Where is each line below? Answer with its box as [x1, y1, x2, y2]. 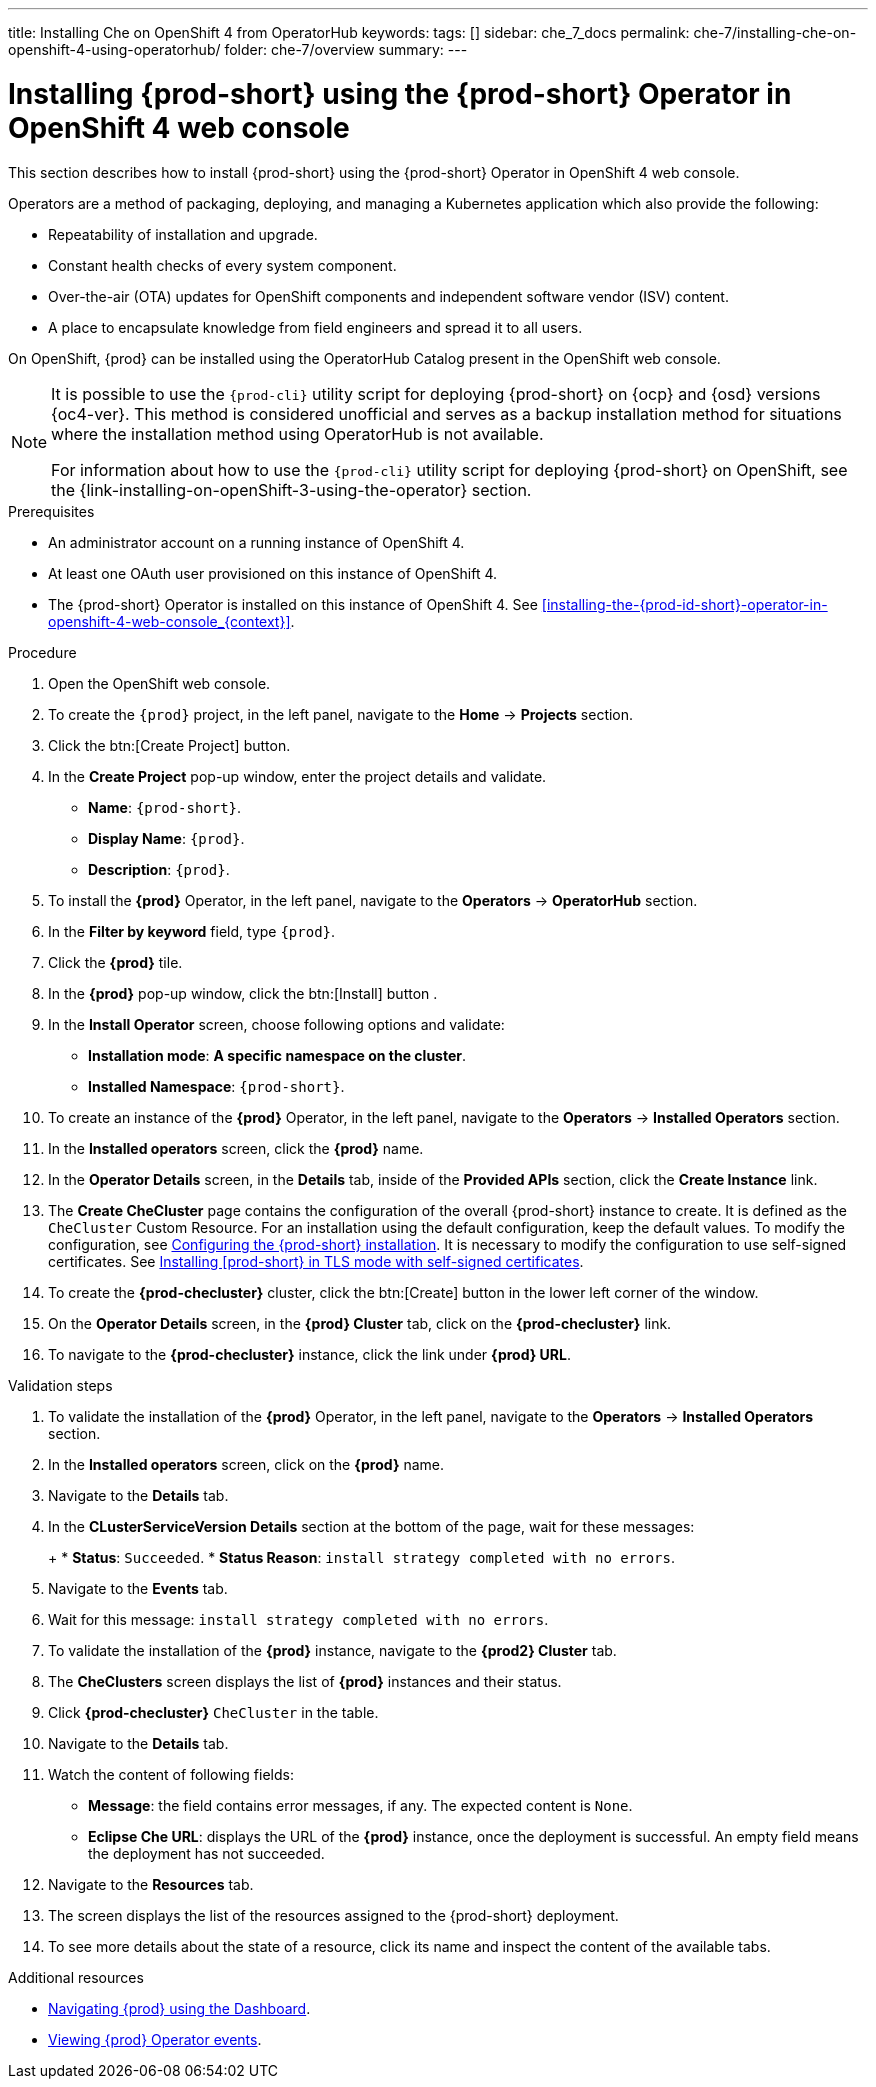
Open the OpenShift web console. [48, 674, 271, 692]
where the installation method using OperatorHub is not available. [51, 423, 544, 444]
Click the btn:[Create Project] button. [48, 736, 291, 754]
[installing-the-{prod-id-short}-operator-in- [541, 595, 828, 613]
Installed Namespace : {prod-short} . [88, 1077, 345, 1095]
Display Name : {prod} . [88, 829, 245, 847]
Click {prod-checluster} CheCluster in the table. [48, 1703, 379, 1721]
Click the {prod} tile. [48, 953, 183, 971]
